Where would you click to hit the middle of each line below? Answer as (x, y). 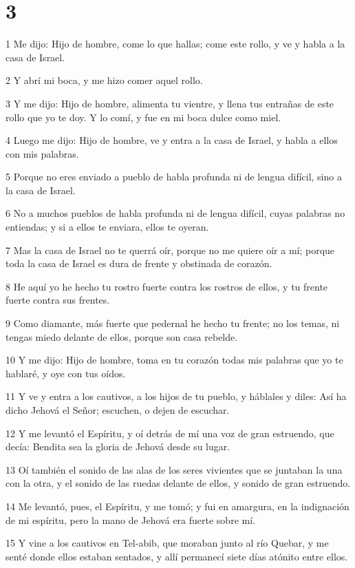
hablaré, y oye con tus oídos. (66, 373)
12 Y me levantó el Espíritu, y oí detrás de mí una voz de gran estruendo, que (170, 433)
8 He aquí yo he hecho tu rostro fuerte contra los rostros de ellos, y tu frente (167, 286)
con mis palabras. (42, 153)
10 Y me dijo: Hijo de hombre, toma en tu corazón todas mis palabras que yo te (174, 360)
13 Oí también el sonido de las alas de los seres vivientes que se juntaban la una (174, 469)
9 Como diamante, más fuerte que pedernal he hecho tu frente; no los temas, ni (173, 323)
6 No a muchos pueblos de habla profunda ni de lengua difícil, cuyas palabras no (175, 213)
